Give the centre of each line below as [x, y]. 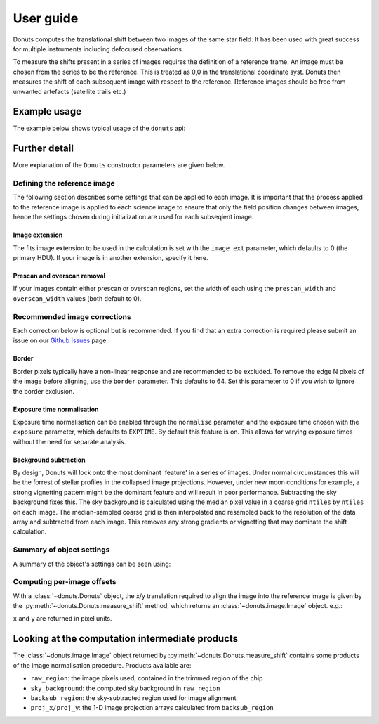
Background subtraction [49, 460]
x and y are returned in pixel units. [62, 619]
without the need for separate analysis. [69, 441]
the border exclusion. [44, 391]
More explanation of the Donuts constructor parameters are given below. [119, 165]
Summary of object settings [61, 550]
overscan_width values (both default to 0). [77, 298]
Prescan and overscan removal [59, 276]
